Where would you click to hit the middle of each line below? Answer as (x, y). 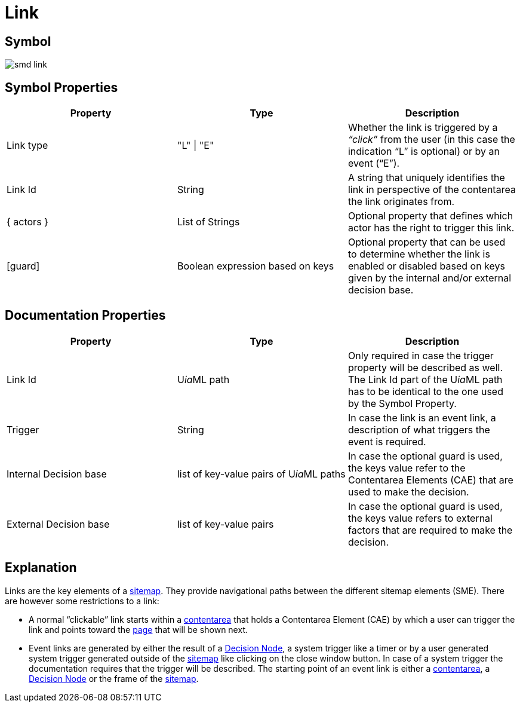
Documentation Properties (85, 316)
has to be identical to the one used (425, 391)
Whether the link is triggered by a (423, 128)
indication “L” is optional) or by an (424, 151)
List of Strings (208, 222)
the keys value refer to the (407, 468)
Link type (27, 146)
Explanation (41, 568)
